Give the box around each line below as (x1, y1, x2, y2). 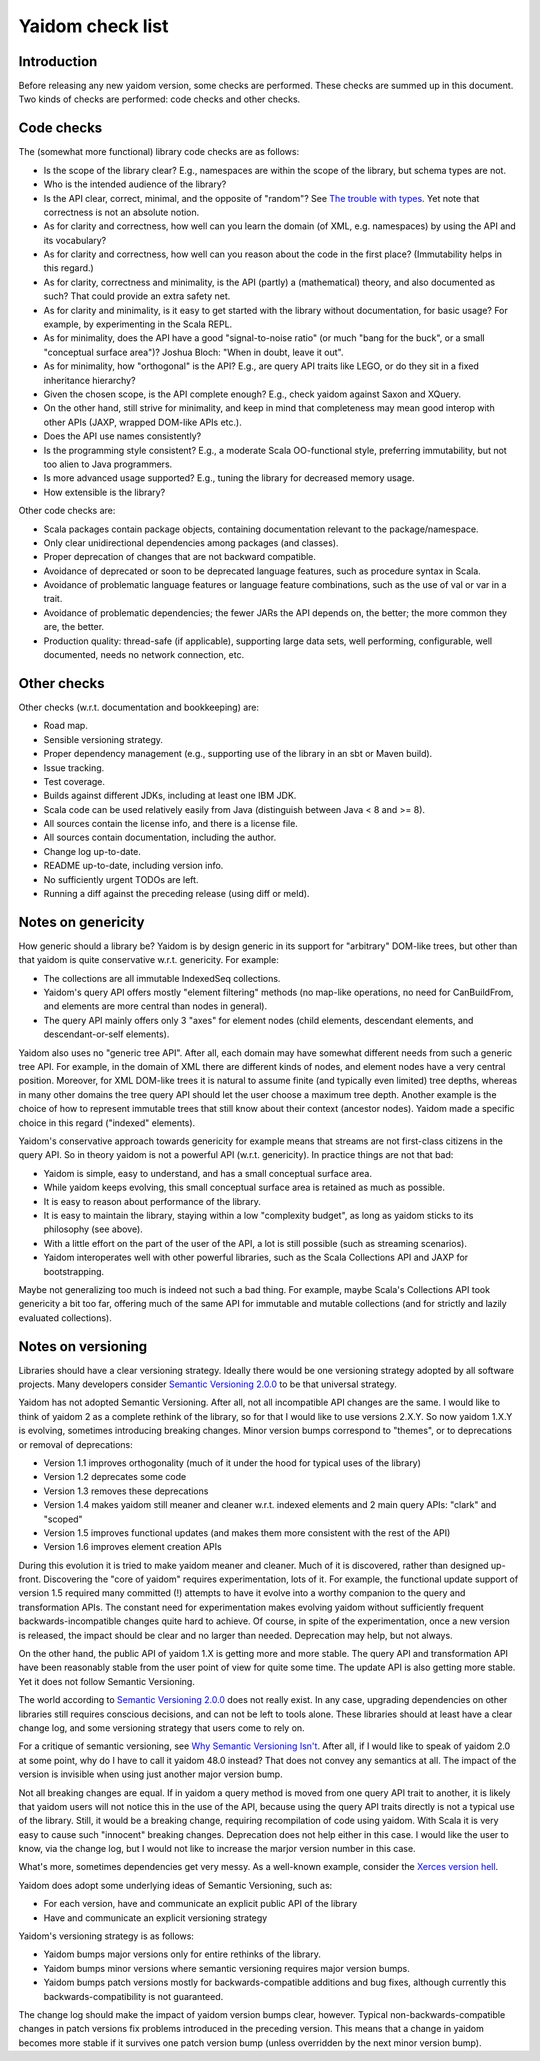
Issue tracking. (43, 761, 105, 774)
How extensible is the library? (43, 486, 166, 498)
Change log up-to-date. (43, 845, 142, 857)
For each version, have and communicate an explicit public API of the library (43, 1898, 358, 1910)
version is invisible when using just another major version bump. (18, 1768, 284, 1780)
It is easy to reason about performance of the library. (43, 1195, 262, 1207)
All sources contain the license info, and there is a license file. (43, 818, 299, 830)
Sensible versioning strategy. (43, 733, 164, 745)
